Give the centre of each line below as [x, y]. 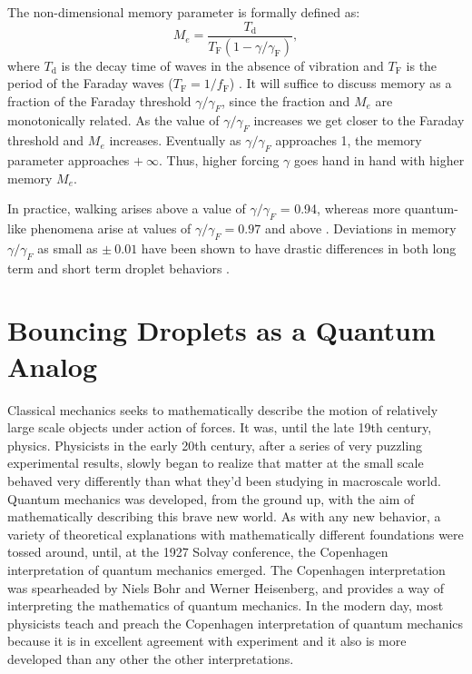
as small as [68, 248]
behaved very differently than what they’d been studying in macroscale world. [224, 480]
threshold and [46, 140]
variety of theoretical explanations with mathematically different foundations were [236, 534]
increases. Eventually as [175, 140]
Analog [53, 366]
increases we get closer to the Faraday [359, 120]
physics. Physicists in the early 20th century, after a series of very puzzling [215, 445]
